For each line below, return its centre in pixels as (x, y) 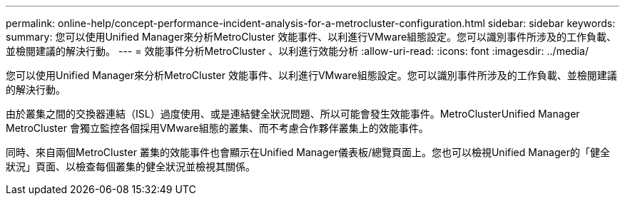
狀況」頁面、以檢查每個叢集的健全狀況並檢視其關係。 (131, 166)
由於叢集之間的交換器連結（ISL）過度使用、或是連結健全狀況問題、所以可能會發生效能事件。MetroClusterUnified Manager (293, 114)
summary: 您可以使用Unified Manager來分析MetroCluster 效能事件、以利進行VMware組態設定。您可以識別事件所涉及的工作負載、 (311, 37)
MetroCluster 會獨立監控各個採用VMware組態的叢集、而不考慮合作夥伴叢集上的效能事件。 (217, 128)
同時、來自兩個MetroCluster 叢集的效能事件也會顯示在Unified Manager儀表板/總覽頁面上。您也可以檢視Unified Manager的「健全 (308, 152)
